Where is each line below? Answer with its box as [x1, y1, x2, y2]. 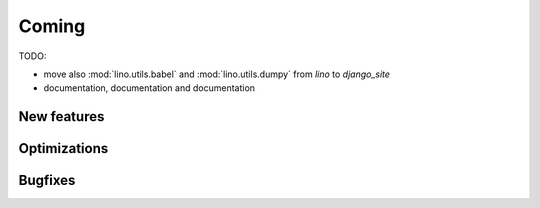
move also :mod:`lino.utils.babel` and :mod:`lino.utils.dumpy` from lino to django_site [43, 68, 390, 80]
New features [18, 108, 105, 125]
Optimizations [18, 140, 109, 157]
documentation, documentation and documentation [43, 82, 255, 94]
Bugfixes [18, 172, 76, 189]
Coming [18, 15, 86, 37]
